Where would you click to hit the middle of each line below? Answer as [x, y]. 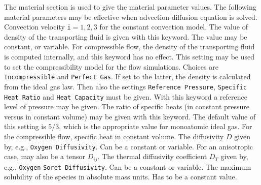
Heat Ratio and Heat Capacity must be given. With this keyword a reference [126, 96]
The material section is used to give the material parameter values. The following [130, 7]
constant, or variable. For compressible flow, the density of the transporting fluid [129, 47]
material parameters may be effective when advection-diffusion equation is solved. [131, 17]
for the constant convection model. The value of [174, 27]
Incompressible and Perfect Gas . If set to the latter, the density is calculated [127, 76]
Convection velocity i [38, 27]
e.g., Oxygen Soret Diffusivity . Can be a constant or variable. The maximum [128, 166]
